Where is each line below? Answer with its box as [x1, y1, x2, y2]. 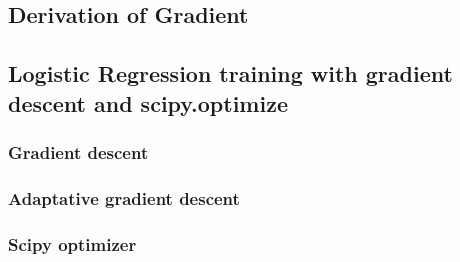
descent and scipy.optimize [8, 87, 288, 118]
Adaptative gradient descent [8, 185, 240, 210]
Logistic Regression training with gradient [8, 58, 453, 89]
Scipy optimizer [8, 231, 137, 256]
